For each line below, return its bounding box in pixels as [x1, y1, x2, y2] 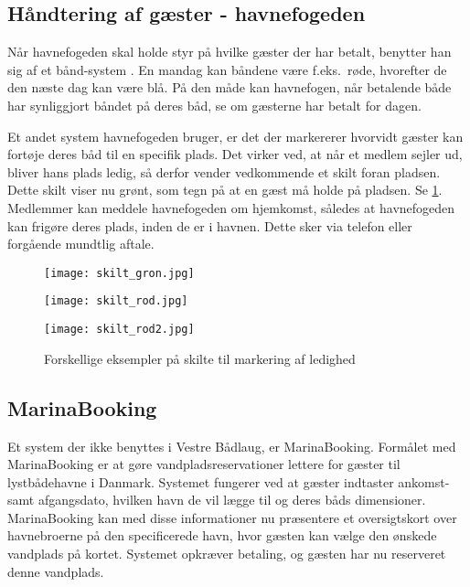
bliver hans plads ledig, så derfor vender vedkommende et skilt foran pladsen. [7, 162, 441, 181]
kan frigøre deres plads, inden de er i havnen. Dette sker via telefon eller [7, 216, 412, 235]
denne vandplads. [7, 561, 104, 581]
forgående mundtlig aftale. [7, 234, 155, 253]
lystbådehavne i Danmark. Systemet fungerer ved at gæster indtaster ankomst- [7, 472, 450, 491]
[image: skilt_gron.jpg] [44, 266, 195, 280]
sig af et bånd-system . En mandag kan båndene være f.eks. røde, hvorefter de [7, 59, 447, 79]
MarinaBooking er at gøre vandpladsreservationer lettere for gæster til [7, 454, 401, 474]
